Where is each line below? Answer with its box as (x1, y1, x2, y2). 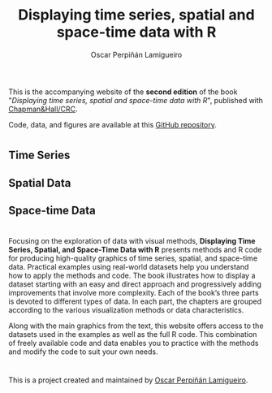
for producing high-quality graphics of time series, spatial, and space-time (8, 253, 258, 263)
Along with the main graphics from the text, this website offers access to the (8, 321, 264, 330)
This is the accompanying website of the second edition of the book (8, 87, 238, 97)
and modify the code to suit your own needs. (8, 347, 158, 356)
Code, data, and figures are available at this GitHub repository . (8, 119, 218, 129)
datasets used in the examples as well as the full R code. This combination (8, 330, 257, 339)
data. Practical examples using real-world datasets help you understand (8, 262, 249, 272)
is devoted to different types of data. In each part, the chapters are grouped (8, 296, 262, 306)
